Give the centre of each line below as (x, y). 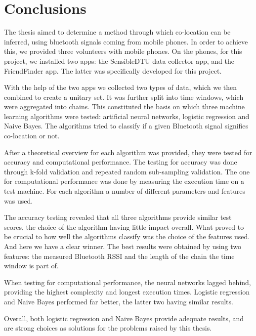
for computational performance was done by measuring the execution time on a (124, 181)
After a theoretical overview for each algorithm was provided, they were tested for (128, 152)
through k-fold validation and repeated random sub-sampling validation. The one (127, 171)
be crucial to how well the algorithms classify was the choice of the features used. (127, 236)
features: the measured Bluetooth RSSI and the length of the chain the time (119, 256)
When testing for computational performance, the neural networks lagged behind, (128, 282)
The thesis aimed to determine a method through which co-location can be (117, 32)
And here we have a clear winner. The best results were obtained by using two (123, 246)
